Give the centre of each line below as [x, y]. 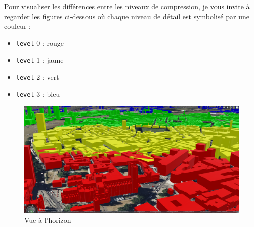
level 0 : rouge [40, 43]
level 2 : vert [37, 77]
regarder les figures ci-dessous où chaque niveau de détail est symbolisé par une [127, 16]
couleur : [17, 26]
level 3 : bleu [38, 94]
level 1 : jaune [40, 60]
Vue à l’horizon [48, 220]
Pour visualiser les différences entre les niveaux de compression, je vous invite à [127, 6]
